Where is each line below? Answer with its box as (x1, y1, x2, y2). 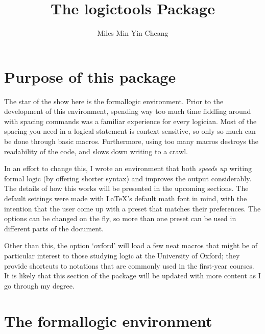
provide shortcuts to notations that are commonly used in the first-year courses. (4, 260, 254, 271)
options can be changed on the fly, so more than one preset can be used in (4, 213, 236, 224)
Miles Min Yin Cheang (97, 28, 168, 38)
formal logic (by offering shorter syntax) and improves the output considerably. (4, 173, 252, 183)
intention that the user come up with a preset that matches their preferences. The (4, 203, 261, 213)
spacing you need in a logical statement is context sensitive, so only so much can (4, 126, 256, 136)
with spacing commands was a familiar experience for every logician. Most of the (4, 115, 257, 126)
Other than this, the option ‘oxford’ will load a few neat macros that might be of (4, 240, 258, 251)
